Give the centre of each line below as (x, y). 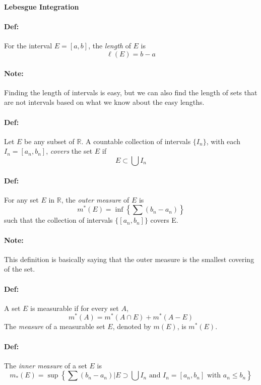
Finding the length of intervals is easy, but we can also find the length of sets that (131, 92)
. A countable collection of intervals (136, 141)
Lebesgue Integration (42, 7)
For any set (21, 199)
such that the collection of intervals (58, 220)
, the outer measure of (95, 199)
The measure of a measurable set (55, 326)
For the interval (28, 46)
